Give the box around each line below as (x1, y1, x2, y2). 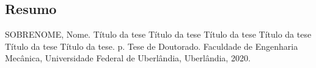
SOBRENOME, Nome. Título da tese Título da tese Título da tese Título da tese (5, 28, 312, 41)
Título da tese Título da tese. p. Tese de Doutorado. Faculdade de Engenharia (5, 39, 298, 52)
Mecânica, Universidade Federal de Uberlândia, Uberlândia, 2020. (5, 52, 251, 64)
